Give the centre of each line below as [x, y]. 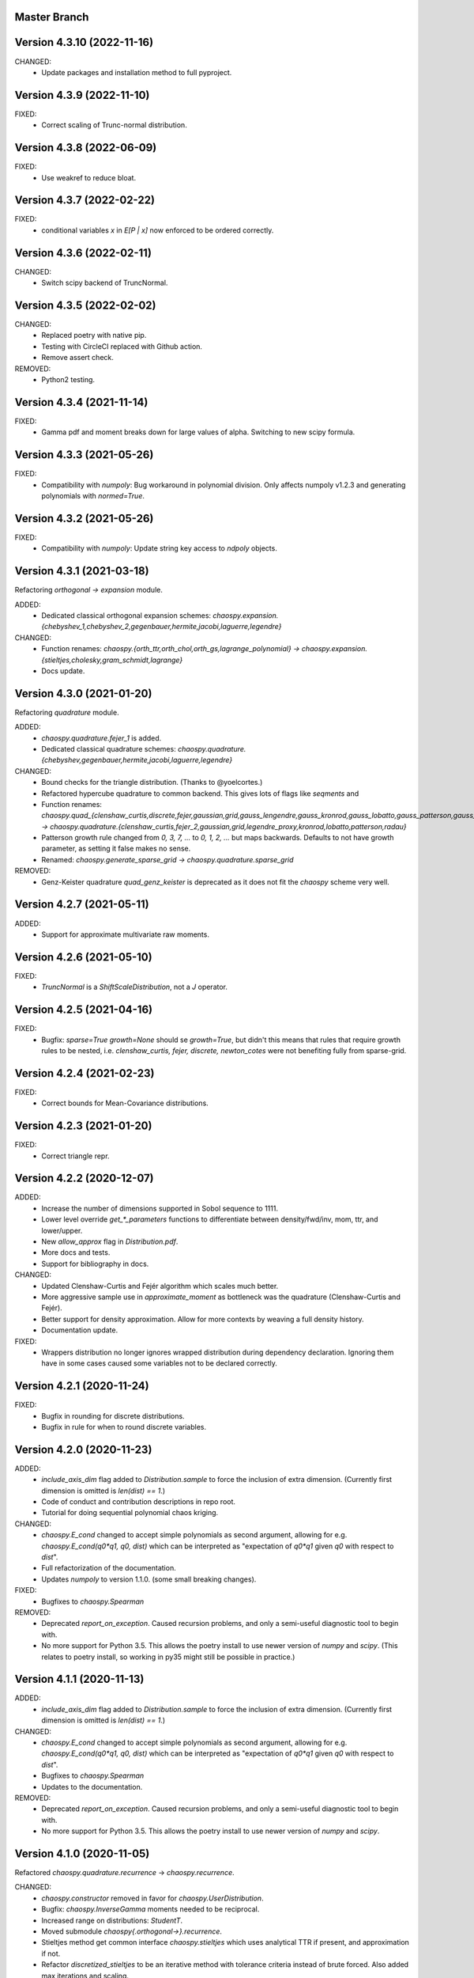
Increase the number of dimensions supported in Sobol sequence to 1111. [160, 1208]
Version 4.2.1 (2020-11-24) [82, 1386]
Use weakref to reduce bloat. [89, 177]
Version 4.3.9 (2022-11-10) [82, 95]
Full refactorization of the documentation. [109, 1568]
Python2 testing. [68, 379]
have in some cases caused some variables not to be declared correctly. [160, 1363]
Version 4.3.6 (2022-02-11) [83, 253]
